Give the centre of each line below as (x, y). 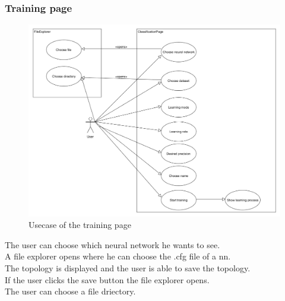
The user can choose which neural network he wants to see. (113, 244)
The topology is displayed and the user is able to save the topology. (128, 267)
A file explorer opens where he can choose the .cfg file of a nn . (118, 256)
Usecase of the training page (80, 225)
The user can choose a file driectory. (70, 291)
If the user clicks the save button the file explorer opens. (107, 279)
